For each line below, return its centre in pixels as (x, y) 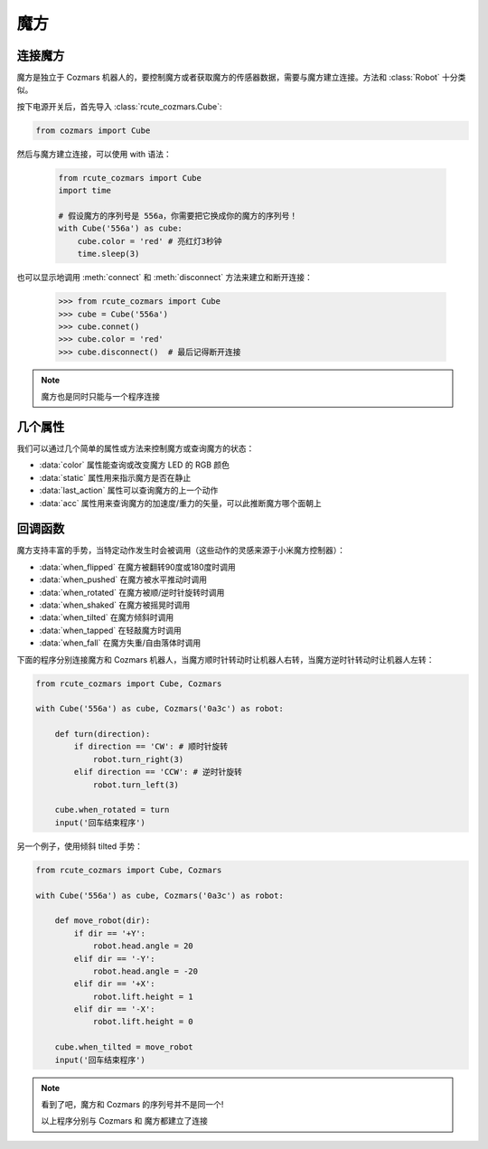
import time (85, 191)
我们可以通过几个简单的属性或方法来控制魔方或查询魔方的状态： (136, 448)
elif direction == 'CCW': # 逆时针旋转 (158, 772)
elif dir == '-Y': (114, 959)
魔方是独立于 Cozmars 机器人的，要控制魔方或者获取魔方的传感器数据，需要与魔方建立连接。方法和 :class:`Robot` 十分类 (241, 78)
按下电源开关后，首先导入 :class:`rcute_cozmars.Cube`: (119, 106)
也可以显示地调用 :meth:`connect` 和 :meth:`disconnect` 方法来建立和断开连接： (165, 278)
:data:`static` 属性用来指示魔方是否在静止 (115, 477)
